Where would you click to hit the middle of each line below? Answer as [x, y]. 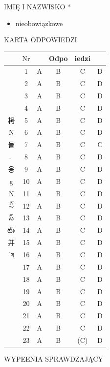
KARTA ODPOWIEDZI [41, 40]
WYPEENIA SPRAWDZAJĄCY [54, 359]
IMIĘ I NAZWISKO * [38, 6]
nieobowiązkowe [39, 23]
